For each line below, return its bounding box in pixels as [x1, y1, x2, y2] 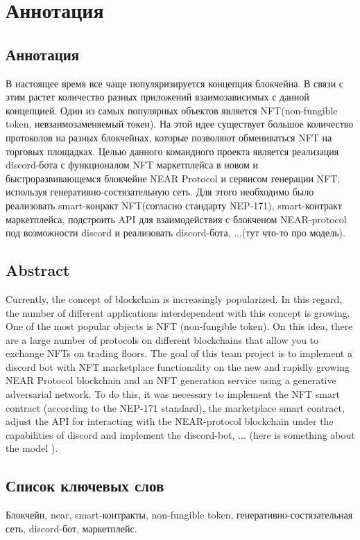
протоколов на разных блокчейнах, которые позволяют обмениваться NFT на [6, 130, 332, 144]
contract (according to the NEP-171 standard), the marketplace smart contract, [6, 400, 345, 415]
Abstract [6, 259, 70, 281]
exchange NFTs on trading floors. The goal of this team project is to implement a [6, 346, 352, 360]
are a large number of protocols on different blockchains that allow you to [6, 332, 319, 347]
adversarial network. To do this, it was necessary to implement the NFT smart [6, 387, 340, 401]
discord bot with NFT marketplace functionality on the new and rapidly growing [6, 359, 350, 374]
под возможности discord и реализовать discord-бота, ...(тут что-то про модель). [6, 225, 345, 240]
